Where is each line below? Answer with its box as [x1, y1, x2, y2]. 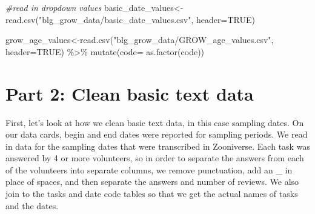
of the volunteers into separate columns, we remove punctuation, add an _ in [5, 163, 293, 176]
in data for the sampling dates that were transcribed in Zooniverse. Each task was [5, 139, 310, 152]
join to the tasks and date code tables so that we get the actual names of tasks [5, 187, 298, 200]
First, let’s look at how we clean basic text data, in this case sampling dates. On [5, 116, 304, 129]
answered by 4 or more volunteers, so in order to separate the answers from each [5, 152, 304, 164]
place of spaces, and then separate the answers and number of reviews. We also [5, 175, 299, 188]
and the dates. [5, 199, 59, 212]
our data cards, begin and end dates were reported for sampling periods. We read [5, 128, 308, 141]
